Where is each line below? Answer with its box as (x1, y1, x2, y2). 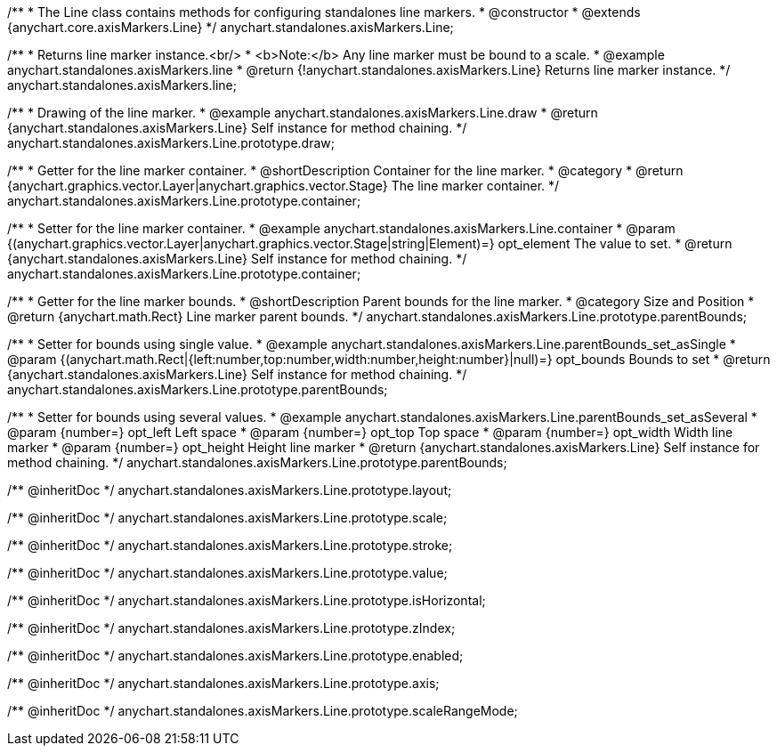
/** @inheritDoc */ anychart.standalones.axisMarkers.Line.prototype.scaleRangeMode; (7, 703, 518, 718)
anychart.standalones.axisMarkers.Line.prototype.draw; (7, 135, 336, 150)
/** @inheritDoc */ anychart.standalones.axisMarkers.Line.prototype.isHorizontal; (7, 593, 486, 608)
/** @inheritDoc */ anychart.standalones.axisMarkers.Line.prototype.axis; (7, 676, 440, 691)
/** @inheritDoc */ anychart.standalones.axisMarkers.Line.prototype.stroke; (7, 538, 453, 553)
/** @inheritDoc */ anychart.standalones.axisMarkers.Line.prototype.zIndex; (7, 620, 456, 636)
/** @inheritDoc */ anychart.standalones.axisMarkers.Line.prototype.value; (7, 565, 448, 580)
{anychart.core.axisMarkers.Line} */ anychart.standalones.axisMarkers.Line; (7, 20, 454, 35)
